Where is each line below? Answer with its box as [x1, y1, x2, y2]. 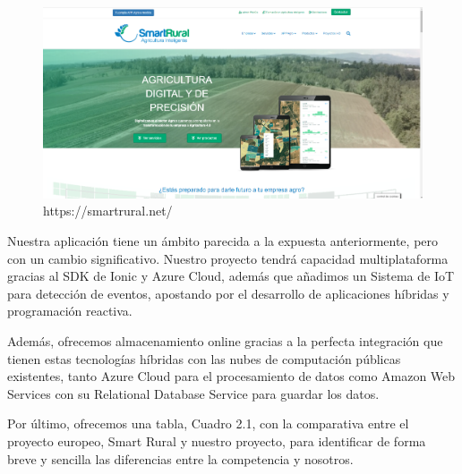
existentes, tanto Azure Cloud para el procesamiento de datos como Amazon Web [7, 367, 456, 385]
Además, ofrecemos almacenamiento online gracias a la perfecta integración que [7, 332, 443, 351]
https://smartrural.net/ [43, 201, 173, 220]
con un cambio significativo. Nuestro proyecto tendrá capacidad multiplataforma [7, 249, 449, 267]
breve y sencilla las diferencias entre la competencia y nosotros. [7, 449, 354, 468]
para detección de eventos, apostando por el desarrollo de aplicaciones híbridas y [7, 284, 449, 302]
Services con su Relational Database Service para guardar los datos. [7, 384, 380, 402]
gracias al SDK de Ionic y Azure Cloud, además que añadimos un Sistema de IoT [7, 267, 455, 285]
